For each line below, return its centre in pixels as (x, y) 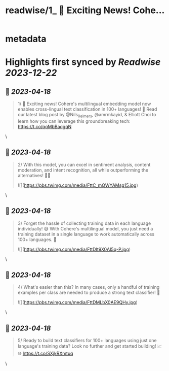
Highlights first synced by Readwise (83, 62)
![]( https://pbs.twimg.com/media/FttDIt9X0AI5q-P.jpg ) (74, 249)
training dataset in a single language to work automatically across (86, 234)
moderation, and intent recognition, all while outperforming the (83, 170)
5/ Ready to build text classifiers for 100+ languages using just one (87, 341)
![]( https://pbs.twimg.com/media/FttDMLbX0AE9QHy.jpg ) (77, 302)
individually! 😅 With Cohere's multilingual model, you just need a (85, 228)
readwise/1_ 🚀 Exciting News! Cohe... (85, 10)
